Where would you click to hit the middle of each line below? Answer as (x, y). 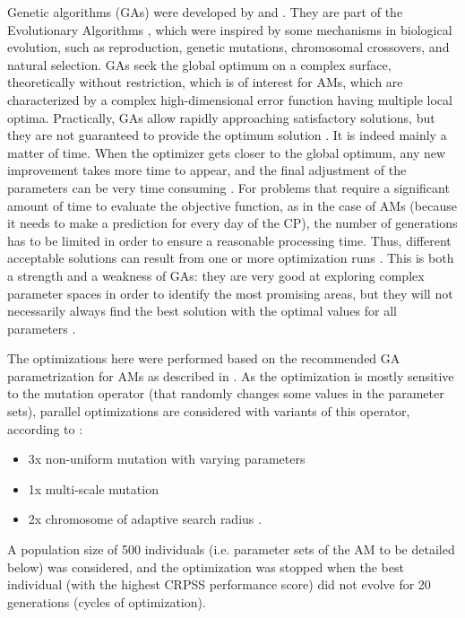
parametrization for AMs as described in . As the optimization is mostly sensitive (231, 375)
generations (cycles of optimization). (107, 601)
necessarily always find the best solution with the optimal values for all (202, 311)
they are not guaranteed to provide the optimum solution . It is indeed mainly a (227, 135)
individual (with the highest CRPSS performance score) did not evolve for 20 (219, 584)
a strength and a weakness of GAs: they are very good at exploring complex (216, 275)
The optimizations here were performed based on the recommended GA (204, 358)
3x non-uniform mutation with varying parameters (167, 459)
